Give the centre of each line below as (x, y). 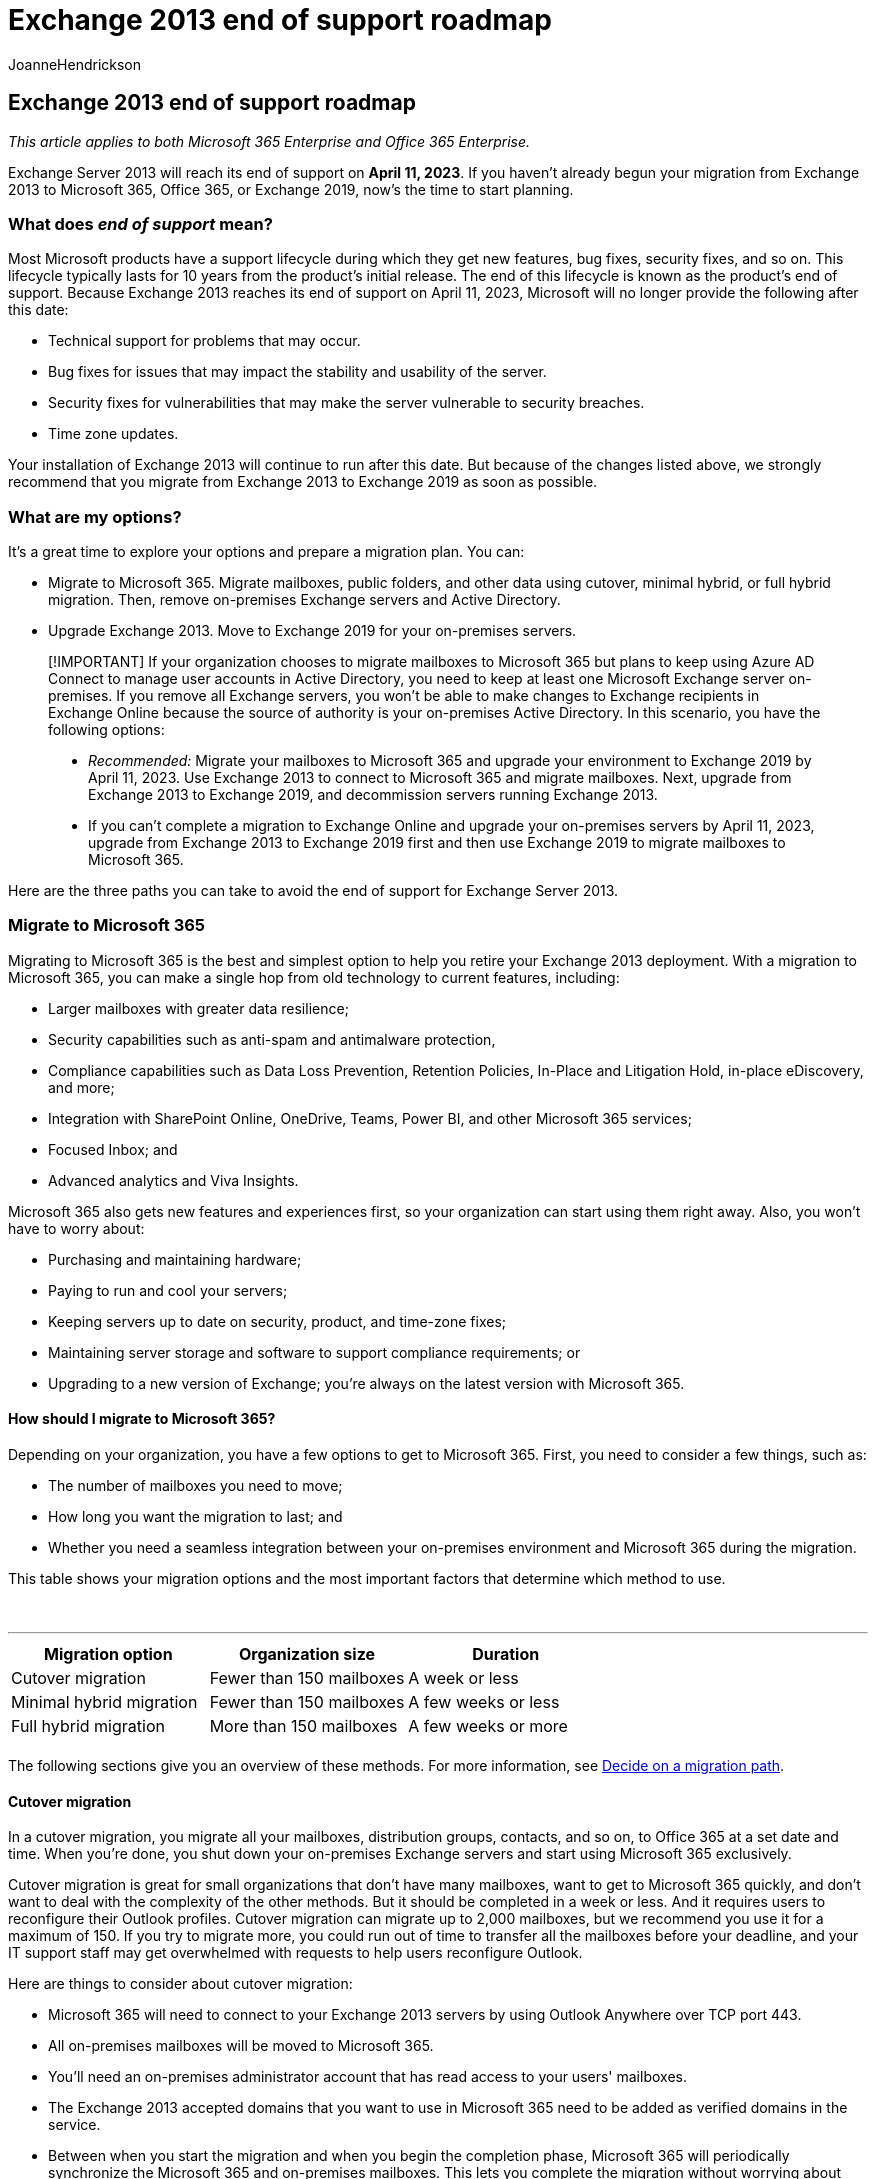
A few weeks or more (488, 1726)
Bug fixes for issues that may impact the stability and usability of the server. (297, 372)
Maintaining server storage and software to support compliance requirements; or (314, 1352)
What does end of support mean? (140, 223)
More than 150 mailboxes (303, 1726)
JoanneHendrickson (75, 64)
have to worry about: (76, 1228)
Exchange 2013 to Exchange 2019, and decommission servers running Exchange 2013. (373, 795)
